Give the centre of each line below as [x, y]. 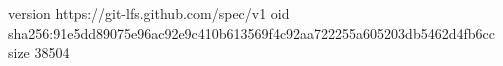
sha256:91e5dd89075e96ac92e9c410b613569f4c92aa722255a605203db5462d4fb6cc [251, 32]
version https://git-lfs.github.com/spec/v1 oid [149, 13]
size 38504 [39, 52]
